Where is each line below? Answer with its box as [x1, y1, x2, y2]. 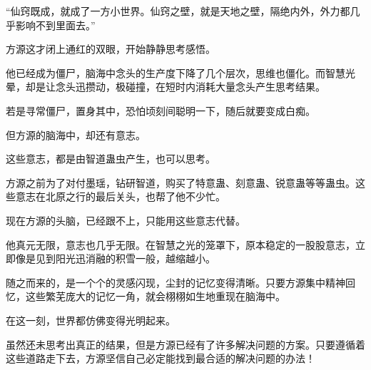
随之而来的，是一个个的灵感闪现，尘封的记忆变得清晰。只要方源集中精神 [6, 274, 345, 289]
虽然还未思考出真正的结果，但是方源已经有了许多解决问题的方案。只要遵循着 [6, 336, 365, 351]
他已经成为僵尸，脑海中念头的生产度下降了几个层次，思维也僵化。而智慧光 [6, 65, 355, 80]
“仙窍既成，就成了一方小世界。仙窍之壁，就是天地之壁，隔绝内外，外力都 [6, 4, 350, 18]
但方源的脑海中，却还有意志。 [6, 127, 146, 142]
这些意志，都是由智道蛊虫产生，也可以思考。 [6, 151, 215, 166]
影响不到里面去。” [15, 17, 96, 32]
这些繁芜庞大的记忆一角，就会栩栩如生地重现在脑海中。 [25, 289, 285, 304]
